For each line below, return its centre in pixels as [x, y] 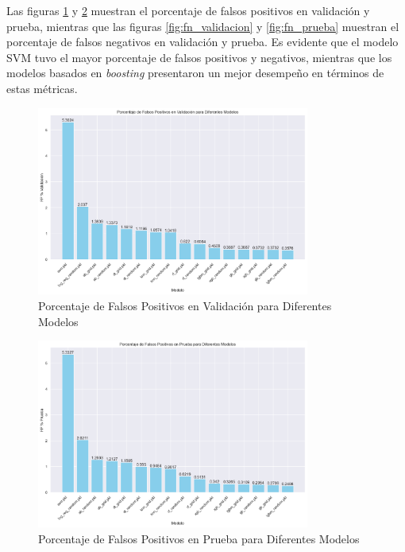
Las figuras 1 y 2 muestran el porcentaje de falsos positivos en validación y [188, 10]
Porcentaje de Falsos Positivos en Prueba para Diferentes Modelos [199, 538]
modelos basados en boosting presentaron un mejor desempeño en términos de [195, 73]
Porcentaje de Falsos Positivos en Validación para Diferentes [185, 305]
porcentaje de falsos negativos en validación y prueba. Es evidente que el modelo [202, 42]
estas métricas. [42, 88]
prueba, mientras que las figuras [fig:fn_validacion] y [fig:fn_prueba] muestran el [203, 26]
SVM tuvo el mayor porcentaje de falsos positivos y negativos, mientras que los [199, 57]
